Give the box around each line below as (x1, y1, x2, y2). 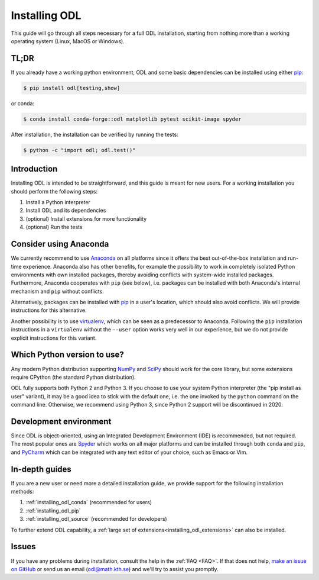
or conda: (11, 99, 35, 107)
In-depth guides (11, 464, 72, 474)
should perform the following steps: (11, 188, 98, 195)
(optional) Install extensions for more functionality (25, 215, 147, 222)
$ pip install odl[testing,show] (23, 85, 121, 91)
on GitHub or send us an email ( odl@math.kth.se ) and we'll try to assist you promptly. (11, 565, 219, 572)
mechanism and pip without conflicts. (11, 288, 105, 295)
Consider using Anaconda (11, 239, 109, 249)
